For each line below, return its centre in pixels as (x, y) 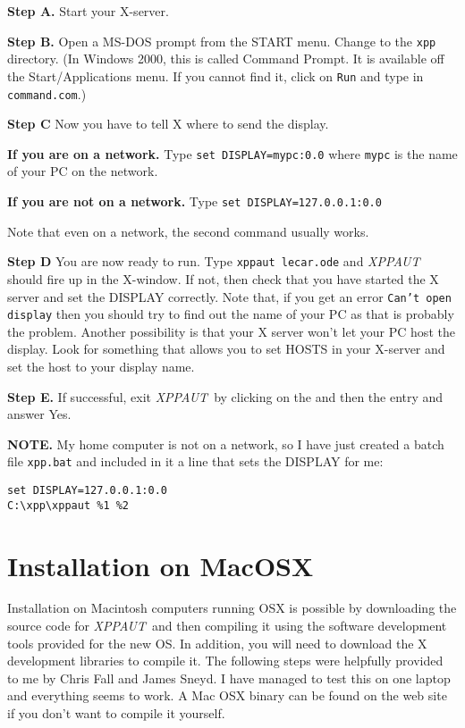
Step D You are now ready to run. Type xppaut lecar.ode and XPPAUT (214, 261)
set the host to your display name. (101, 366)
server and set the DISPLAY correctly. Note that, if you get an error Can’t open (229, 296)
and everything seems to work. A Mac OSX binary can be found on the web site (227, 695)
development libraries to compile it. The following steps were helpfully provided (225, 661)
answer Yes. (39, 414)
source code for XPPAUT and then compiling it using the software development (227, 626)
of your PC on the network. (83, 171)
